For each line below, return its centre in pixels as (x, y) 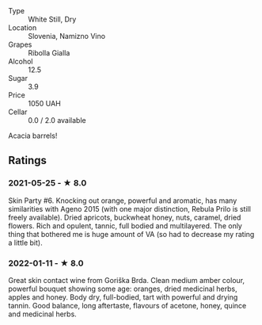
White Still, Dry (52, 19)
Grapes (20, 44)
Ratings (28, 161)
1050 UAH (44, 103)
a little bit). (25, 243)
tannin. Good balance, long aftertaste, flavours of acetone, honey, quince (127, 305)
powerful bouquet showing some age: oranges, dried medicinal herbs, (123, 289)
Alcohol (21, 61)
